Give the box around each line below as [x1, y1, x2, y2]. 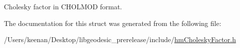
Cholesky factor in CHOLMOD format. [4, 1, 122, 11]
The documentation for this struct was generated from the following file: [4, 18, 221, 28]
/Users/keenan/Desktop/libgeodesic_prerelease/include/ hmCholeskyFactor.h [4, 34, 236, 45]
